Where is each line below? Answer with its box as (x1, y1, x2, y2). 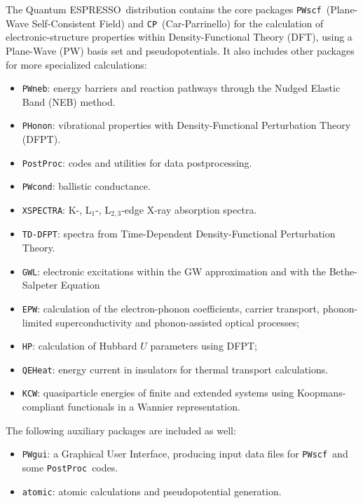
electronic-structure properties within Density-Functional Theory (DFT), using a (6, 29, 352, 44)
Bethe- (329, 263, 357, 278)
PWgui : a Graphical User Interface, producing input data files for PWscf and (22, 446, 348, 461)
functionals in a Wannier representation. (67, 399, 240, 414)
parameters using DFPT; (150, 338, 257, 353)
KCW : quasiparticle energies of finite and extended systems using (22, 385, 294, 400)
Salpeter (22, 277, 58, 292)
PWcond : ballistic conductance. (22, 179, 151, 193)
